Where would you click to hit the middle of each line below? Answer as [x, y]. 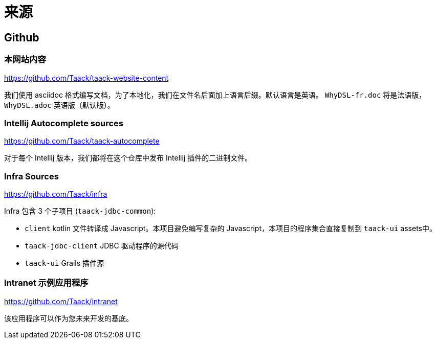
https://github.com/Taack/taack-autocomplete [82, 141]
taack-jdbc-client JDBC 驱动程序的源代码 [102, 246]
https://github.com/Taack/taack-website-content [86, 78]
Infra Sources [31, 176]
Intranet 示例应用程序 [46, 283]
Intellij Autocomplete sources [64, 123]
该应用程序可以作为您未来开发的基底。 [69, 318]
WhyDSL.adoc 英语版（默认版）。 [59, 105]
